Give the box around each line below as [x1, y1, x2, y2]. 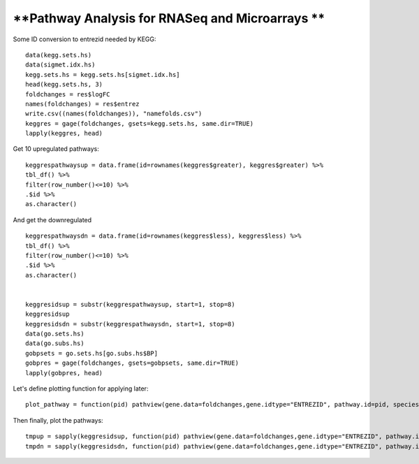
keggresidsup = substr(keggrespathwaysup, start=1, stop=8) [25, 300, 235, 308]
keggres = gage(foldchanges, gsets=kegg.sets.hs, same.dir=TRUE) [25, 119, 254, 127]
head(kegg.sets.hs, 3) [25, 80, 103, 89]
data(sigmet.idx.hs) [25, 61, 96, 69]
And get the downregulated [13, 215, 92, 224]
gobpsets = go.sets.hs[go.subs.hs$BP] [25, 349, 159, 357]
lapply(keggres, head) [25, 129, 103, 138]
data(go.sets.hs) [25, 330, 84, 338]
